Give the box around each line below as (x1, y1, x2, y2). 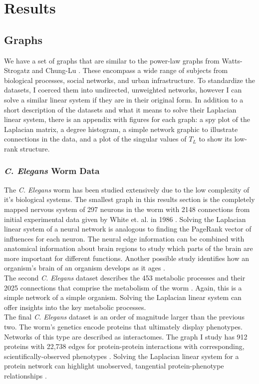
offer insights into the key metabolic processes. (4, 301, 146, 312)
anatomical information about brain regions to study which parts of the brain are (4, 243, 253, 253)
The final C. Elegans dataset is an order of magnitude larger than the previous (4, 311, 245, 322)
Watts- (222, 55, 243, 65)
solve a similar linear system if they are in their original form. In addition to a (4, 94, 244, 104)
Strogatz (4, 65, 30, 75)
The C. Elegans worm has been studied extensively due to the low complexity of (4, 184, 250, 194)
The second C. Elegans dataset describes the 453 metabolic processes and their (4, 272, 246, 283)
